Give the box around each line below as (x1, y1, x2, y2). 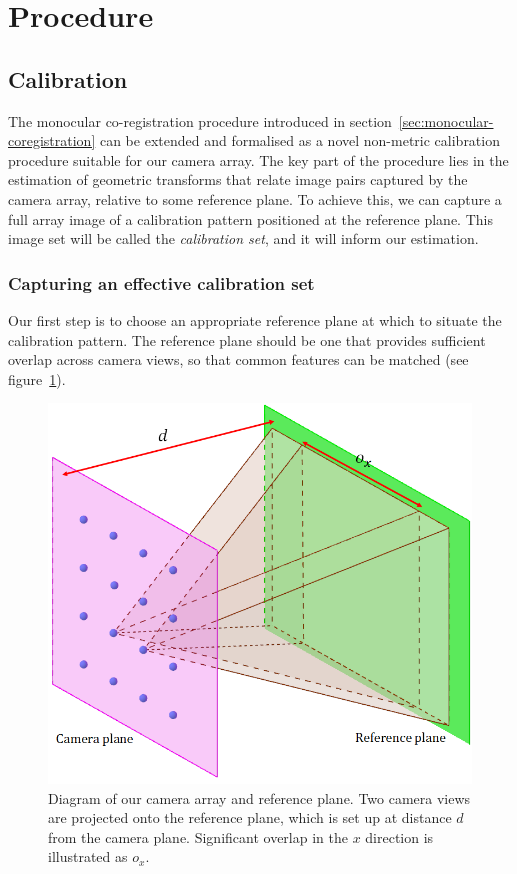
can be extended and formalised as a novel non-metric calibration (99, 130, 500, 151)
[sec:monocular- (398, 110, 494, 131)
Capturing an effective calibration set (8, 270, 315, 295)
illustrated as (48, 846, 128, 867)
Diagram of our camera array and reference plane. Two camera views (48, 787, 471, 808)
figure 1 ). (8, 368, 66, 389)
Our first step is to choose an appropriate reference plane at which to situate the (8, 309, 502, 330)
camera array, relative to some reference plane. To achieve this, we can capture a (8, 188, 502, 209)
